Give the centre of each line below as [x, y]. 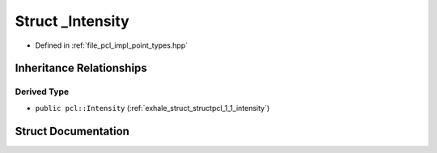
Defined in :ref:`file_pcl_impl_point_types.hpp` [112, 45]
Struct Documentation [72, 131]
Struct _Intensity [72, 21]
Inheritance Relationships [81, 68]
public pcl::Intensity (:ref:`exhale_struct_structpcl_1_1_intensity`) [153, 108]
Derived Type [42, 91]
